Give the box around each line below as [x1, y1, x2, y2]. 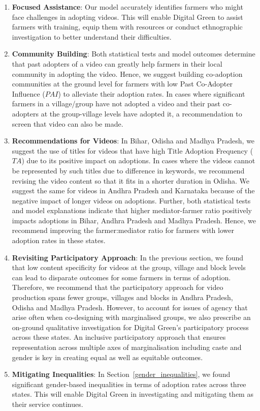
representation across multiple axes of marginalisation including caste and [12, 342, 242, 352]
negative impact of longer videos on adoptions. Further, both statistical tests [12, 195, 251, 205]
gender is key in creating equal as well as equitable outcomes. [12, 351, 203, 362]
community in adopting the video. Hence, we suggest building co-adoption [12, 68, 243, 79]
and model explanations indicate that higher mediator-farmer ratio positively [12, 205, 252, 216]
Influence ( [12, 88, 45, 99]
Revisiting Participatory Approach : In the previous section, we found [12, 252, 244, 262]
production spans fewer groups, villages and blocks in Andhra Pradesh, [12, 292, 233, 303]
